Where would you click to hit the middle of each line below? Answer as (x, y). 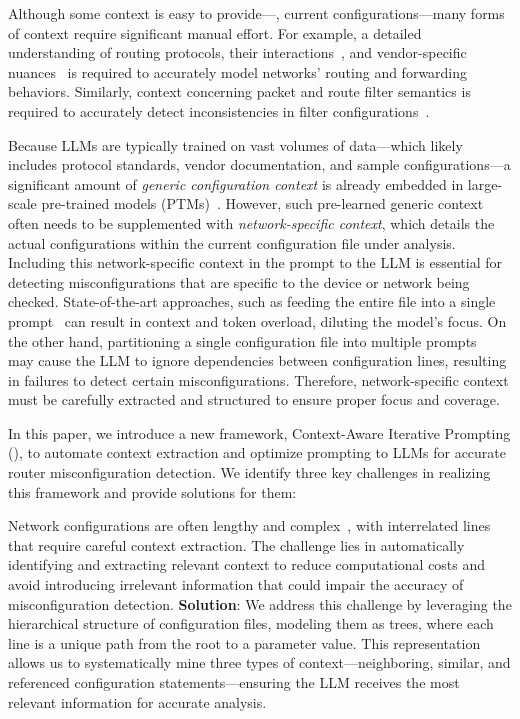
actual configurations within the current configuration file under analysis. (232, 242)
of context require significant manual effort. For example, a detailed (215, 32)
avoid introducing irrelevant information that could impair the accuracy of (236, 584)
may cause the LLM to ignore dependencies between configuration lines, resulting (257, 360)
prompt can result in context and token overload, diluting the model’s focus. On (257, 320)
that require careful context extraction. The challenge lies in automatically (236, 544)
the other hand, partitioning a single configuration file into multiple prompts (242, 340)
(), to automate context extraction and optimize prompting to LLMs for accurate (257, 452)
